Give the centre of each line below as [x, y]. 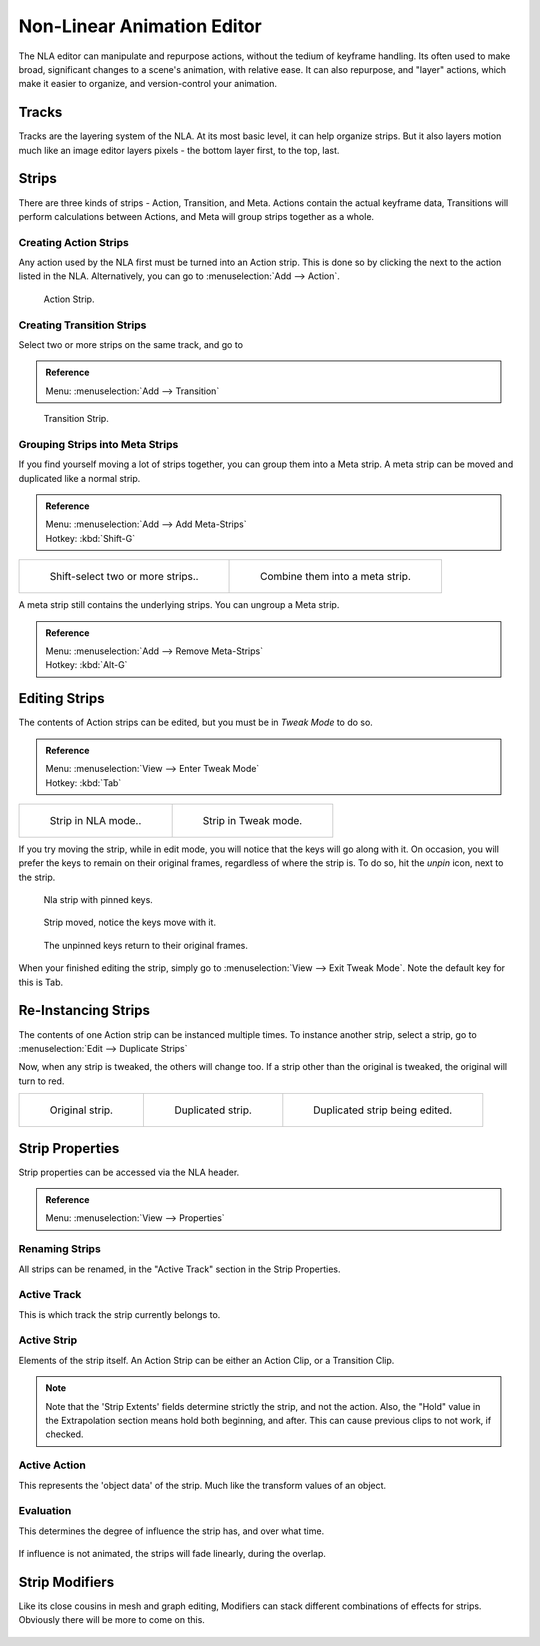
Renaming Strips [60, 1249]
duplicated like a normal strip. [79, 478]
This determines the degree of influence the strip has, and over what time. [171, 1531]
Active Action [52, 1465]
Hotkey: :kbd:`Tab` [83, 782]
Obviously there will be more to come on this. [111, 1620]
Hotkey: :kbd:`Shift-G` [90, 538]
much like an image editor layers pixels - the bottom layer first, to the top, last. [179, 150]
